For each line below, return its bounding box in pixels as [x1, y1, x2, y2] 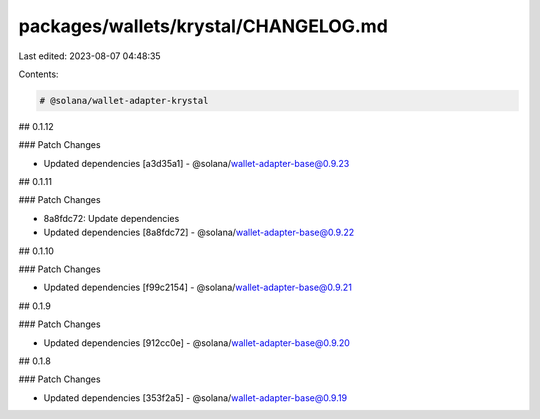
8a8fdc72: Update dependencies [43, 212, 180, 224]
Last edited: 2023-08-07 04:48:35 [18, 50, 161, 62]
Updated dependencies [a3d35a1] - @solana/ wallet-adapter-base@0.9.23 [43, 157, 350, 169]
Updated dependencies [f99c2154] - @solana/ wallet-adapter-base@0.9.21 [43, 281, 352, 294]
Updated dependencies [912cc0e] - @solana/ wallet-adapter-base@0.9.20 [43, 336, 350, 349]
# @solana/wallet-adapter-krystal [39, 95, 209, 106]
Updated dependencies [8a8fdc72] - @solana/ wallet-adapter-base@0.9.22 [43, 226, 355, 239]
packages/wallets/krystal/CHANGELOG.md [18, 15, 389, 37]
